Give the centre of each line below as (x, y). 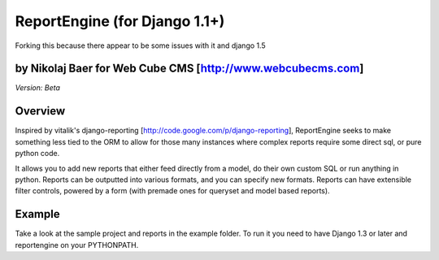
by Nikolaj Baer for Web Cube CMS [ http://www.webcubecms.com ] (189, 69)
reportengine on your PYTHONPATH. (77, 245)
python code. (37, 154)
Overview (40, 111)
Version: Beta (37, 88)
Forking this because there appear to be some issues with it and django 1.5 (140, 45)
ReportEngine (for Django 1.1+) (120, 21)
